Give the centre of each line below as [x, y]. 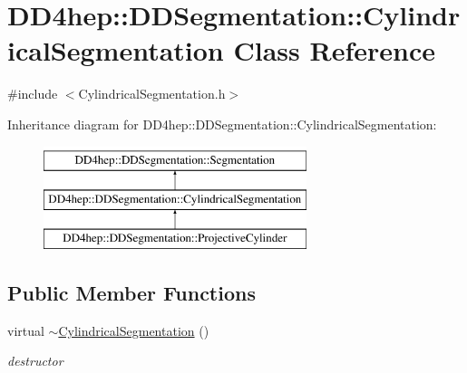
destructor [35, 361]
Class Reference [334, 50]
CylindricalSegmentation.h [152, 94]
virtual [26, 330]
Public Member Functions [131, 292]
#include [33, 94]
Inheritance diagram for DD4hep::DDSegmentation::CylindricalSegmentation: [222, 124]
